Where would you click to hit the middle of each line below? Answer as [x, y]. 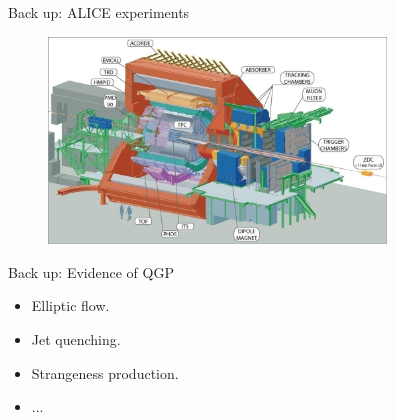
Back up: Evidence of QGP [91, 271]
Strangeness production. [105, 372]
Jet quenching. [76, 339]
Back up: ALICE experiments [99, 12]
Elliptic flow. [70, 305]
